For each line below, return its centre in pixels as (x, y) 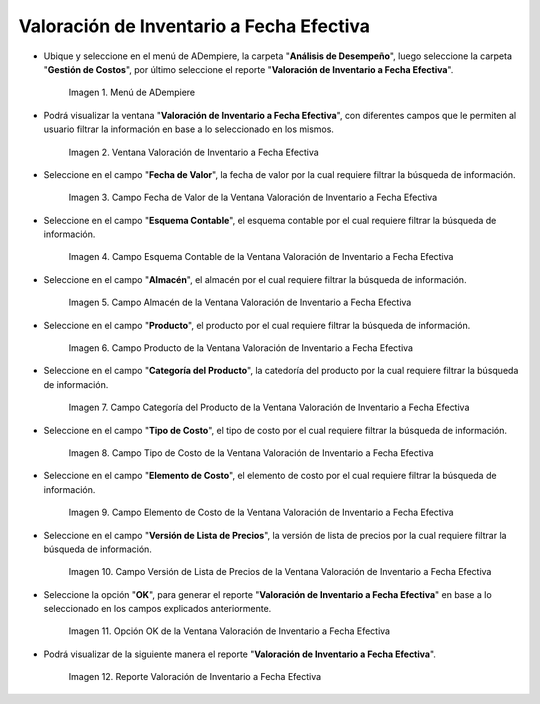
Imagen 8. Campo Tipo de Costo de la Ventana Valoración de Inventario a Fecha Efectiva (251, 452)
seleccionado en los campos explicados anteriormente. (157, 609)
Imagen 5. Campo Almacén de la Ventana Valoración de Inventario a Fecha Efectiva (240, 302)
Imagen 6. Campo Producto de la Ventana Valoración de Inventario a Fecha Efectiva (241, 348)
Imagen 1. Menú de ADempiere (131, 92)
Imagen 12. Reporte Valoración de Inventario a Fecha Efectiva (195, 677)
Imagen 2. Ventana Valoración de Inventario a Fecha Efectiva (193, 152)
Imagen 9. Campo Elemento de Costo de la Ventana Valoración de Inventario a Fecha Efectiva (261, 512)
